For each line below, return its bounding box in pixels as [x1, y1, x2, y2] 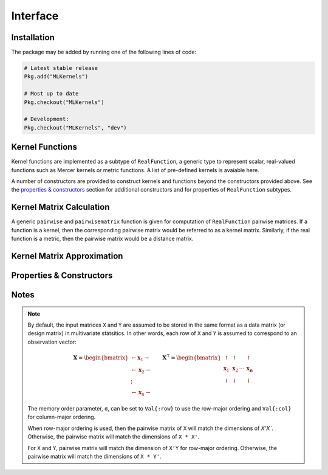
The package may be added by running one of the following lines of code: [11, 49, 197, 56]
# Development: [24, 116, 69, 123]
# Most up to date [24, 90, 79, 97]
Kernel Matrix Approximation [11, 251, 123, 261]
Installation [11, 32, 55, 43]
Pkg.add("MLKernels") [24, 73, 89, 80]
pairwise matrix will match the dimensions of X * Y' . [27, 452, 162, 460]
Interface [11, 9, 59, 23]
